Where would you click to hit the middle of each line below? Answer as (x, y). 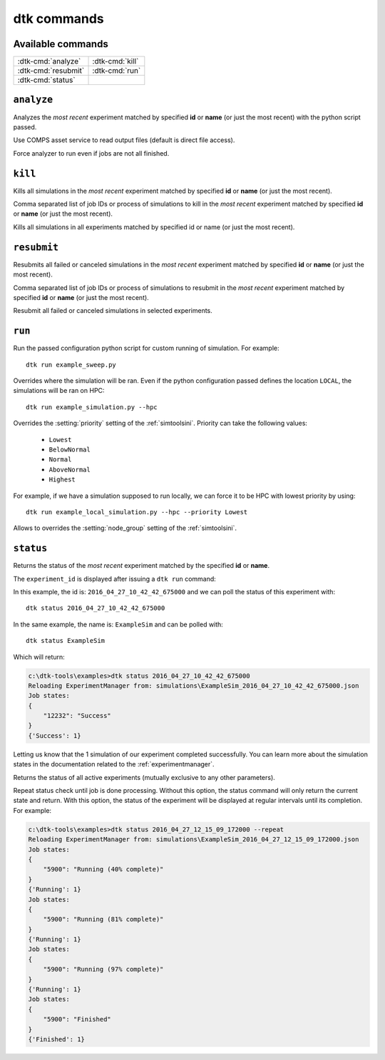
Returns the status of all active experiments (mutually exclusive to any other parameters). (144, 777)
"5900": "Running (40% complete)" (103, 869)
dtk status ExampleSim (66, 641)
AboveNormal (70, 469)
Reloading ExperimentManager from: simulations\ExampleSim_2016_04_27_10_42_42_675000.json (194, 685)
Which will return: (39, 656)
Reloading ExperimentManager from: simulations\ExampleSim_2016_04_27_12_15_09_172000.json (194, 840)
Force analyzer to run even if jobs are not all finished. (91, 153)
